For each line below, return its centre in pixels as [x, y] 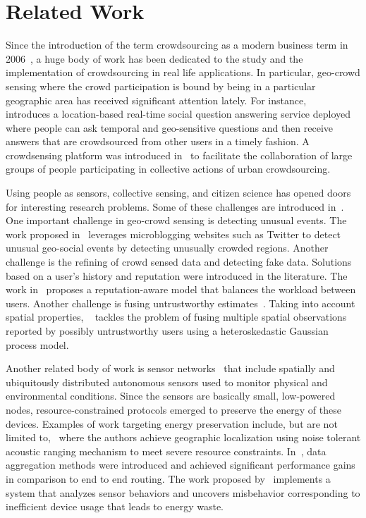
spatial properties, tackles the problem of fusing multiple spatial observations [176, 317]
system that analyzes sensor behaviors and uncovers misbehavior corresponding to [183, 492]
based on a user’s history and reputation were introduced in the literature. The [177, 275]
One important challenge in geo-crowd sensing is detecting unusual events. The [176, 220]
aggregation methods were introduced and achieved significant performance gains [181, 465]
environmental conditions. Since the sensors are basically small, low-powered [171, 396]
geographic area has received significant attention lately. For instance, [156, 100]
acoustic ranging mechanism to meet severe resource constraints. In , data [166, 451]
